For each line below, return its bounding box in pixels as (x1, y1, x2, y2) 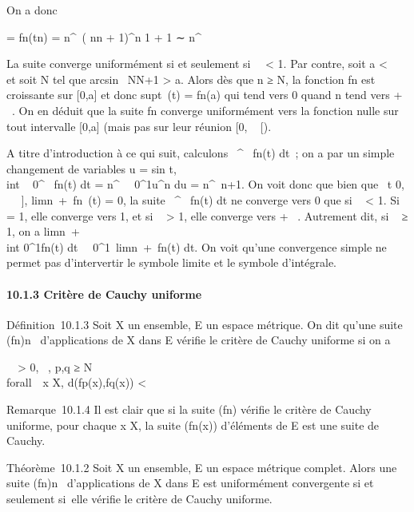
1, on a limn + (6, 223, 80, 240)
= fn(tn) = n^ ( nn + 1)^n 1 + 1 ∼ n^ (6, 28, 201, 45)
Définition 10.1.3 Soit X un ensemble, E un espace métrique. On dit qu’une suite (6, 316, 403, 332)
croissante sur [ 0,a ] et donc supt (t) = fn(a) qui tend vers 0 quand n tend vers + (6, 86, 403, 103)
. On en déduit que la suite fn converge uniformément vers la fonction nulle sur (11, 101, 399, 118)
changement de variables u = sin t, (6, 160, 177, 177)
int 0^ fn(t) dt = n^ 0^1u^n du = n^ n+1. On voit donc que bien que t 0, (6, 176, 404, 192)
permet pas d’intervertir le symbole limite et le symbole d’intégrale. (6, 254, 337, 271)
